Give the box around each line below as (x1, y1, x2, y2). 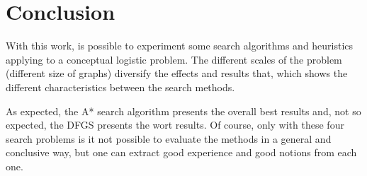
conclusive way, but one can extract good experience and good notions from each (6, 145, 357, 160)
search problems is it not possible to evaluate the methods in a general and (6, 131, 332, 146)
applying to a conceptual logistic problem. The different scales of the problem (6, 52, 342, 66)
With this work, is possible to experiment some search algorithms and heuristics (6, 38, 354, 53)
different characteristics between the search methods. (6, 79, 235, 94)
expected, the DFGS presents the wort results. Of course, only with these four (6, 117, 344, 132)
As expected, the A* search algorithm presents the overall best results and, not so (6, 103, 361, 118)
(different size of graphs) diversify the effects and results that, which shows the (6, 66, 348, 81)
